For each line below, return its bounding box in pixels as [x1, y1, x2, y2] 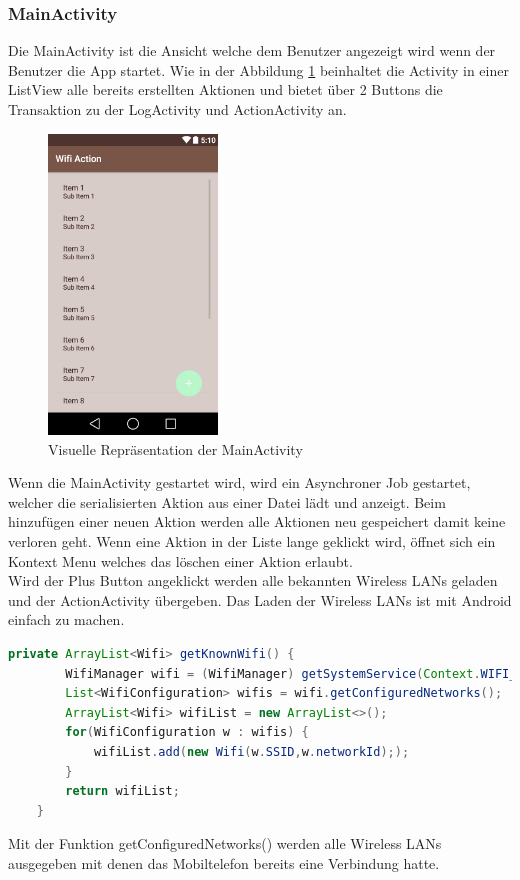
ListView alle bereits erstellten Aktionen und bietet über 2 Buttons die [8, 79, 443, 100]
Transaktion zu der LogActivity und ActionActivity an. [8, 99, 347, 119]
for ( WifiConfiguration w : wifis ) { [65, 725, 309, 740]
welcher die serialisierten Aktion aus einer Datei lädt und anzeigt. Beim [8, 491, 446, 512]
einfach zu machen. [8, 609, 125, 630]
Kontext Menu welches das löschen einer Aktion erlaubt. [8, 550, 353, 571]
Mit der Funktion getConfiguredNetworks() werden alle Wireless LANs [8, 833, 442, 854]
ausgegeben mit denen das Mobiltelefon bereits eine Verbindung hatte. [8, 852, 440, 873]
